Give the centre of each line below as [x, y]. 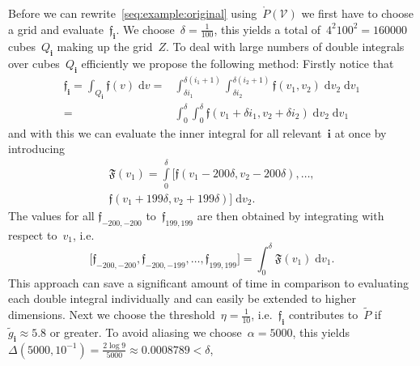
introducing [37, 149]
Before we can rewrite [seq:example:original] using [133, 13]
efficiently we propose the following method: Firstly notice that [238, 64]
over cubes [34, 64]
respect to [33, 234]
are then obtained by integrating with [291, 215]
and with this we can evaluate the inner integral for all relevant [165, 132]
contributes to [323, 314]
